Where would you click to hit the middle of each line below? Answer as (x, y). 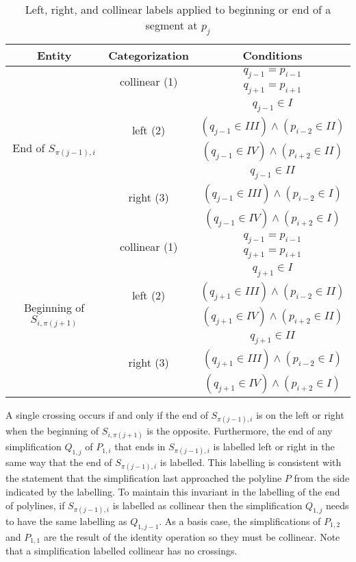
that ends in (140, 447)
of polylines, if (35, 505)
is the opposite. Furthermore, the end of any (240, 430)
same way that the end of (59, 462)
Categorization (149, 56)
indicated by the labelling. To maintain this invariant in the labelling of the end (173, 492)
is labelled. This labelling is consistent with (251, 462)
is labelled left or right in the (274, 447)
